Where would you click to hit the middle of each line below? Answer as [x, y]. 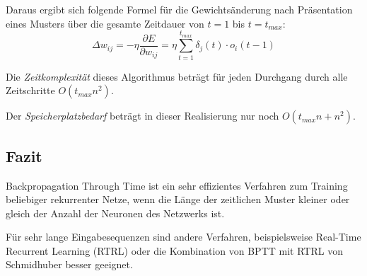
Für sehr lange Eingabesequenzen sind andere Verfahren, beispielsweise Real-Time [183, 237]
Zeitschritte [30, 90]
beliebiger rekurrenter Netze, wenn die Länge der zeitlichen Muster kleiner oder [178, 199]
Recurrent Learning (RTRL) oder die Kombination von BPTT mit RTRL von [174, 250]
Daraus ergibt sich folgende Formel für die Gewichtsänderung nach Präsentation [179, 9]
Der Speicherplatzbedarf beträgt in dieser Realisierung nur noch [142, 116]
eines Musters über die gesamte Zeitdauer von [105, 23]
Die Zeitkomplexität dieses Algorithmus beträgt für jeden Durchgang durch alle [177, 76]
